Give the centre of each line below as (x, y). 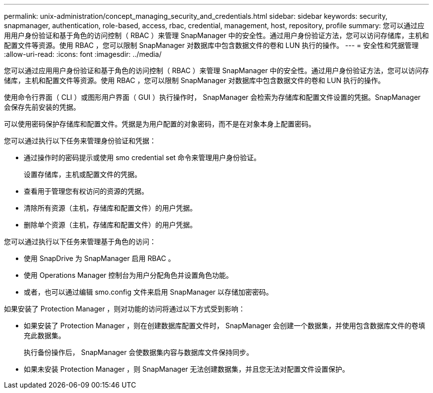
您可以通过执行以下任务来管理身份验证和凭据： (80, 141)
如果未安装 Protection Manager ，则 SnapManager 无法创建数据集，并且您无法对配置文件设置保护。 (187, 369)
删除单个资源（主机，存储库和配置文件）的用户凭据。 (110, 225)
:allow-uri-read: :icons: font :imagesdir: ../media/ (83, 54)
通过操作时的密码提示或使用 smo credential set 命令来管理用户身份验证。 (142, 157)
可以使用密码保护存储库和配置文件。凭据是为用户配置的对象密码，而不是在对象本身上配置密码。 (160, 124)
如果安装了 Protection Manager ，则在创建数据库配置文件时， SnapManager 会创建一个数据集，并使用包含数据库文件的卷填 (225, 326)
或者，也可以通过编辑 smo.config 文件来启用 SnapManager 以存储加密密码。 (148, 292)
